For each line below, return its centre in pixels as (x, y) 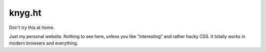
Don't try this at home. (32, 27)
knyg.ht (25, 13)
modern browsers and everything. (44, 43)
